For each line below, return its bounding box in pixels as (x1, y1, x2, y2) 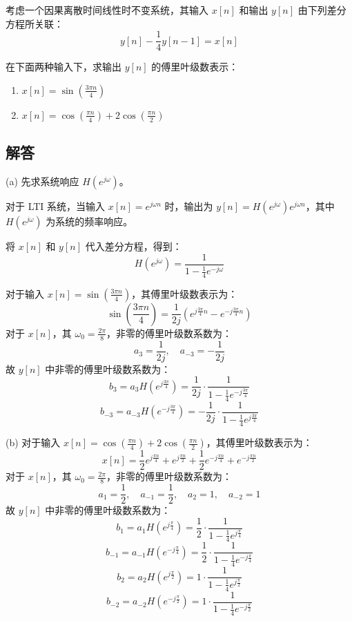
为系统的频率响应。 (46, 214, 133, 229)
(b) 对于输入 (6, 435, 61, 450)
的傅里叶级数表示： (151, 59, 239, 74)
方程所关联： (6, 16, 63, 30)
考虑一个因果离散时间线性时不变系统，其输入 (6, 3, 208, 17)
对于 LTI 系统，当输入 (6, 199, 106, 213)
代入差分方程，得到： (85, 239, 182, 254)
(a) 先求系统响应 (6, 174, 79, 189)
